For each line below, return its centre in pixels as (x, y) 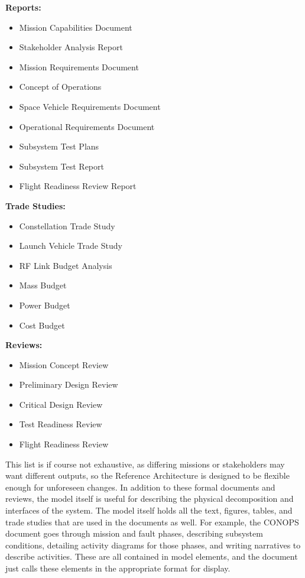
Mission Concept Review (64, 364)
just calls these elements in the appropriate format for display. (118, 568)
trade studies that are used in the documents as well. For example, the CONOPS (152, 522)
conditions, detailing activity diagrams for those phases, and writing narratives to (153, 545)
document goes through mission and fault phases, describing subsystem (134, 533)
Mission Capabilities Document (76, 27)
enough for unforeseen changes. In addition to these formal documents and (140, 487)
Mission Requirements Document (79, 66)
